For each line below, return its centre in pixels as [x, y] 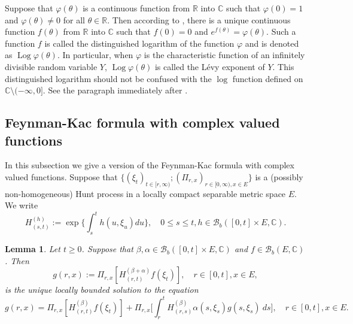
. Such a [281, 31]
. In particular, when [95, 55]
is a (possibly [279, 176]
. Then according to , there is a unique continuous [199, 19]
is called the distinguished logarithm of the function [139, 43]
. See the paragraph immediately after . [115, 90]
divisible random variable [51, 66]
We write [22, 205]
